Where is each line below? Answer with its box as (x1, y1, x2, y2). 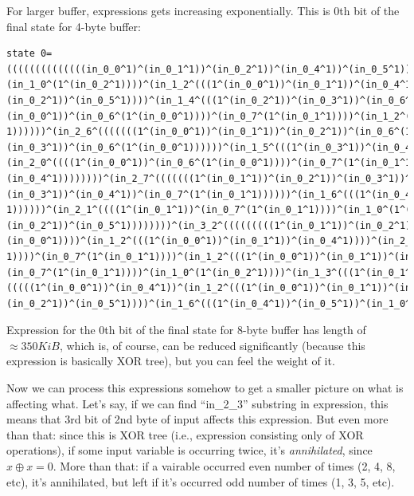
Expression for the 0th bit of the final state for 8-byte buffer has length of (6, 321, 366, 338)
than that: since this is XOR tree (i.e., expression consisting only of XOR (6, 426, 364, 443)
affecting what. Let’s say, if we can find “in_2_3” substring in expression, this (6, 395, 389, 411)
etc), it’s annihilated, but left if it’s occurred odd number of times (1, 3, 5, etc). (6, 473, 395, 490)
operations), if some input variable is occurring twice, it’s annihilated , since (6, 442, 373, 459)
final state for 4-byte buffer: (6, 18, 141, 34)
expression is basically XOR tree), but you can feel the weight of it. (6, 352, 335, 369)
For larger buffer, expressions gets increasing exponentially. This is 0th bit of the (6, 2, 400, 18)
